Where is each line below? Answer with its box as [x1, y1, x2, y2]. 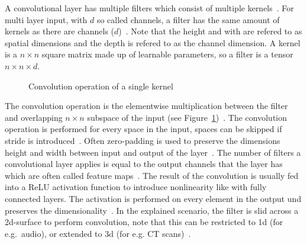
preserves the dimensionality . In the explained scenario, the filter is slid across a [5, 204, 299, 216]
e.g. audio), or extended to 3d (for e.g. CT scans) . [5, 227, 191, 239]
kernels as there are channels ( [5, 25, 115, 37]
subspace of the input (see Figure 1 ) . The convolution [87, 111, 287, 123]
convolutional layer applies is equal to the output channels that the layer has [5, 158, 283, 170]
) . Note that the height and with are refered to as [118, 25, 302, 37]
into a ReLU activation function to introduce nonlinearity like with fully [5, 181, 267, 193]
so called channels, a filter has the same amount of [96, 13, 280, 25]
